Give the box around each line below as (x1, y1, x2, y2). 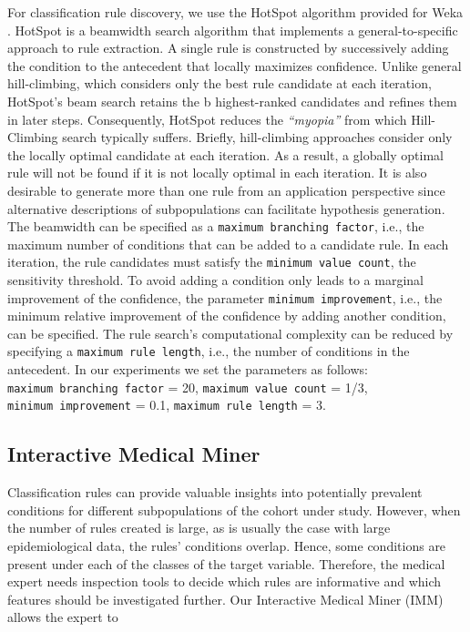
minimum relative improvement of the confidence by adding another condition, (7, 306, 446, 325)
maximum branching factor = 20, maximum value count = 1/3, (7, 377, 368, 396)
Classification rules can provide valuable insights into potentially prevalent (7, 483, 423, 502)
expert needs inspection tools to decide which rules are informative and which (7, 572, 442, 591)
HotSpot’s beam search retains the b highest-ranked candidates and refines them (7, 91, 457, 110)
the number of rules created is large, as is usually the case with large (7, 518, 391, 537)
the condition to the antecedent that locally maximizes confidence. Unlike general (7, 56, 462, 75)
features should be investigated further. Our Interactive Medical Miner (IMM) (7, 589, 444, 608)
